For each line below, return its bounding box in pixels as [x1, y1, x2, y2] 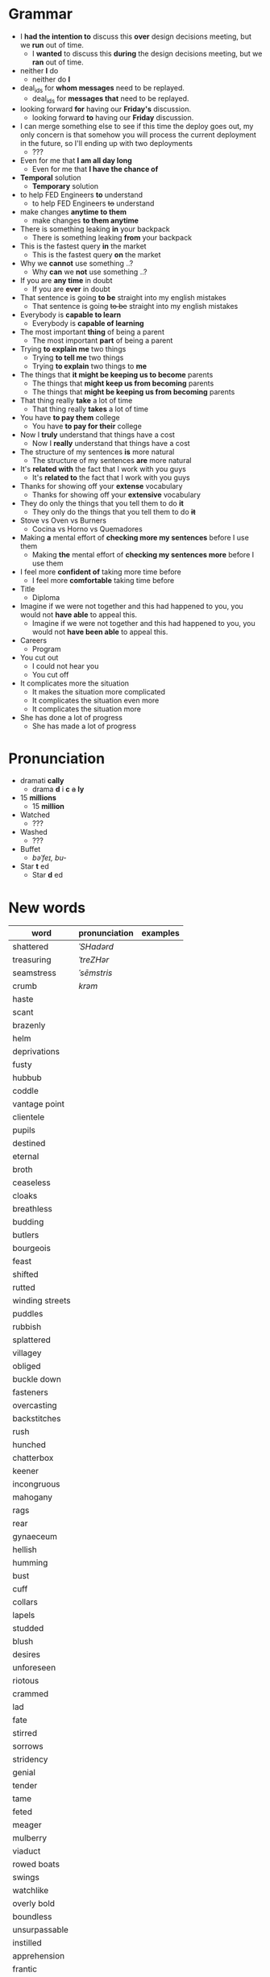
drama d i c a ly [31, 784, 85, 795]
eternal [12, 1151, 39, 1162]
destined [12, 1138, 46, 1149]
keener [12, 1466, 39, 1477]
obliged [12, 1361, 42, 1372]
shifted [12, 1269, 39, 1280]
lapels [12, 1610, 35, 1621]
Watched [19, 810, 51, 820]
